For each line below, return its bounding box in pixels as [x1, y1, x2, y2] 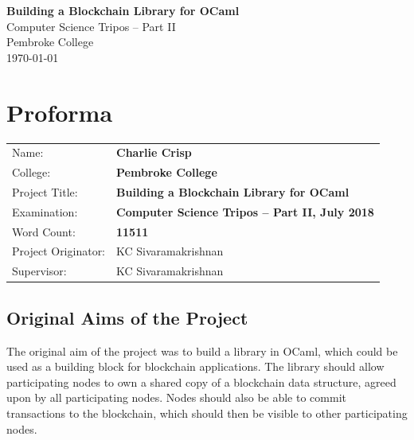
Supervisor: [12, 263, 67, 279]
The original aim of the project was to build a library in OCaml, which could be [6, 342, 398, 359]
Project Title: [12, 183, 78, 200]
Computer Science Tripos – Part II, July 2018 [116, 203, 374, 220]
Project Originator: [12, 243, 106, 259]
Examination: [12, 203, 78, 220]
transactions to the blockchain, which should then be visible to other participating [6, 404, 408, 421]
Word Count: [12, 223, 76, 239]
